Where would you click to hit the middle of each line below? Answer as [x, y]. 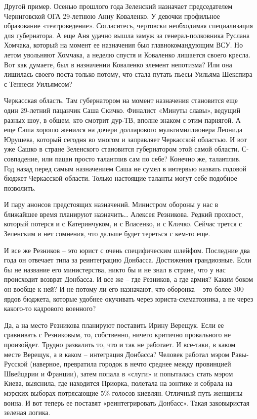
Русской [16, 364]
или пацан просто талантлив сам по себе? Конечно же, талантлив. [141, 158]
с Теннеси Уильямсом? [38, 83]
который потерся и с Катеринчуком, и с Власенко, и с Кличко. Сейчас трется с [123, 224]
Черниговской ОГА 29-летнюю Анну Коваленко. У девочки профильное [112, 16]
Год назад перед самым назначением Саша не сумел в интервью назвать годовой [125, 168]
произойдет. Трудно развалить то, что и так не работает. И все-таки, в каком [120, 344]
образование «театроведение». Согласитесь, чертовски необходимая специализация [128, 26]
